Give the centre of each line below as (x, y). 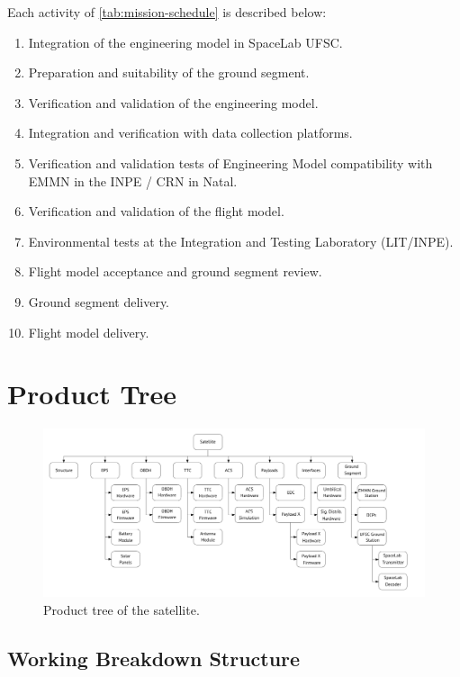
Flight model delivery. (89, 332)
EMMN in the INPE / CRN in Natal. (133, 181)
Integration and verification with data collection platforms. (190, 133)
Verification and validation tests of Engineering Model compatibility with (230, 162)
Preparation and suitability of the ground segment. (169, 72)
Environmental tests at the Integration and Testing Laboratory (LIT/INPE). (241, 241)
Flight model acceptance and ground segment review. (175, 271)
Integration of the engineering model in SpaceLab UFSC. (185, 42)
